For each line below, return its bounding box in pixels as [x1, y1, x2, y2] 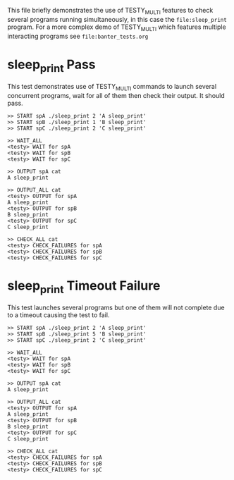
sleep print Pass [7, 56, 97, 75]
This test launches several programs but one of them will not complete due [7, 303, 225, 312]
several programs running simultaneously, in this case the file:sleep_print [7, 15, 227, 23]
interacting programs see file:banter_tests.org [7, 32, 149, 40]
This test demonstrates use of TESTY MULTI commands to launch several [7, 82, 217, 92]
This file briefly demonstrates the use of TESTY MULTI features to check [7, 6, 214, 16]
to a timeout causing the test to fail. [7, 311, 110, 319]
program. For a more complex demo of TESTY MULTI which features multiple [7, 23, 227, 32]
